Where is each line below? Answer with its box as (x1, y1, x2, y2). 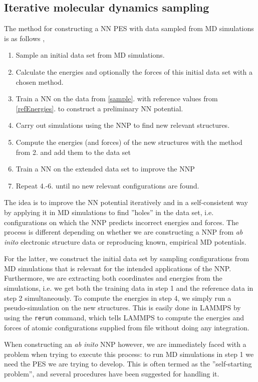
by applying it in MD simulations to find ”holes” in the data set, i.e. (4, 207, 214, 217)
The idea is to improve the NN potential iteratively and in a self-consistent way (4, 197, 248, 208)
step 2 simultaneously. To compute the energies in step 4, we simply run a (4, 292, 231, 303)
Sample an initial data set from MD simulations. (16, 50, 165, 60)
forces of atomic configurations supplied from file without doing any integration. (4, 322, 249, 332)
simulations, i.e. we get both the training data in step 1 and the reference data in (4, 283, 253, 293)
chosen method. (16, 76, 64, 87)
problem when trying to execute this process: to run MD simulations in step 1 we (4, 348, 254, 359)
